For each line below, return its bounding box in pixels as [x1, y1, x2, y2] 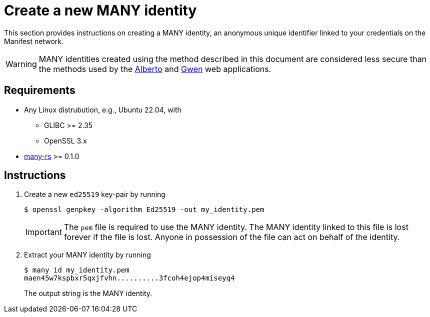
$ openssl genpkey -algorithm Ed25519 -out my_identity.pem [24, 205, 264, 214]
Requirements [4, 84, 75, 97]
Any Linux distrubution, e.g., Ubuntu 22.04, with [24, 105, 181, 114]
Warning [5, 58, 37, 69]
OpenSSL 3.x [44, 136, 87, 145]
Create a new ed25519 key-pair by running [24, 190, 165, 199]
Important [25, 227, 62, 237]
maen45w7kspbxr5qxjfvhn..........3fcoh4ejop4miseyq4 [24, 274, 235, 282]
